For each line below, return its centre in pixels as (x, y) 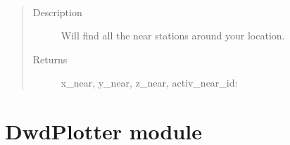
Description (57, 12)
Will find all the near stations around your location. (173, 36)
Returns (50, 59)
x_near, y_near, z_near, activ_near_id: (149, 83)
